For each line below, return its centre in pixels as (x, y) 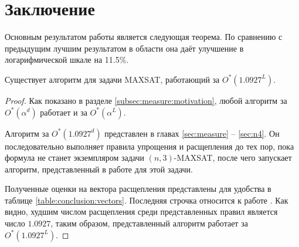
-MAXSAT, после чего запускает (233, 158)
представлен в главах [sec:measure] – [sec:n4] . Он (192, 133)
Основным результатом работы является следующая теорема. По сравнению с (144, 37)
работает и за (64, 112)
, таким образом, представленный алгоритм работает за (149, 223)
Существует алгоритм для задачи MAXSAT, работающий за (112, 79)
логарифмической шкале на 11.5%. (67, 60)
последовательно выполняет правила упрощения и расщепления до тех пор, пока (149, 146)
